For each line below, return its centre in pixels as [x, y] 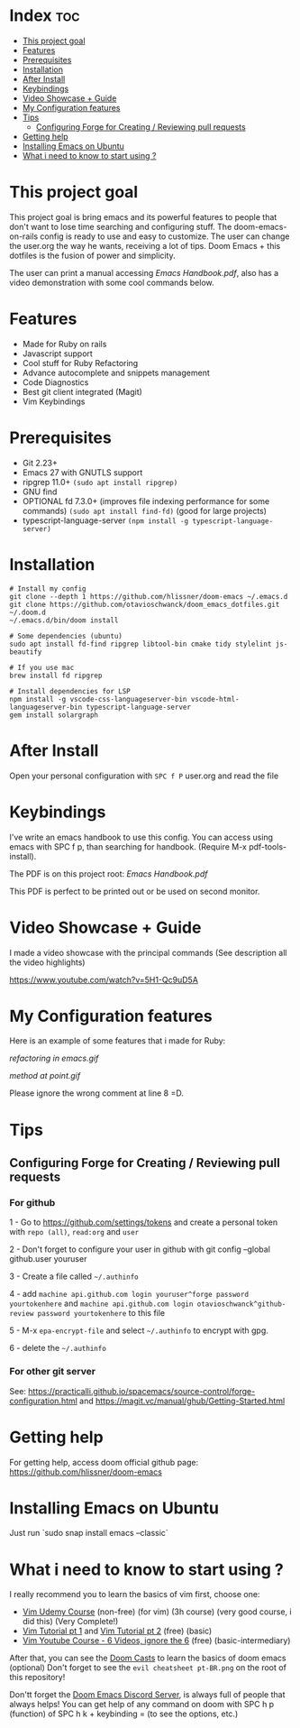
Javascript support [57, 354]
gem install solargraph [54, 715]
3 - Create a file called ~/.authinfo [74, 1276]
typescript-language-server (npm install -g [105, 520]
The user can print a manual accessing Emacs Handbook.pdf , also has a [144, 272]
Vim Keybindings [54, 401]
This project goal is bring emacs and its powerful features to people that [143, 216]
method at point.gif [45, 1076]
